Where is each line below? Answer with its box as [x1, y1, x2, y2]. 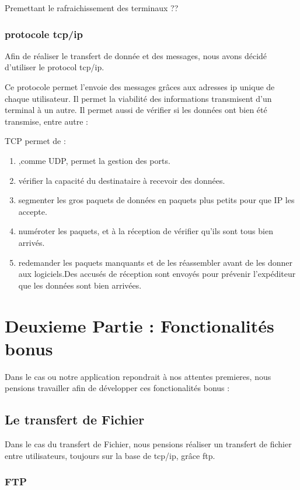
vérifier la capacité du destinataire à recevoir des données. [18, 174, 225, 186]
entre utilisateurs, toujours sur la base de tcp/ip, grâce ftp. [5, 449, 215, 461]
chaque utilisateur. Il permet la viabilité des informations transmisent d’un [5, 92, 272, 104]
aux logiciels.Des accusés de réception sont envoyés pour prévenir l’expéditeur [18, 268, 296, 280]
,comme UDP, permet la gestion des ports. [18, 154, 170, 166]
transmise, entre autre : [5, 115, 88, 127]
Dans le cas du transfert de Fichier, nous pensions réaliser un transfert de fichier [5, 438, 292, 450]
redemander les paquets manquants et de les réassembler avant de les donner [18, 256, 293, 268]
